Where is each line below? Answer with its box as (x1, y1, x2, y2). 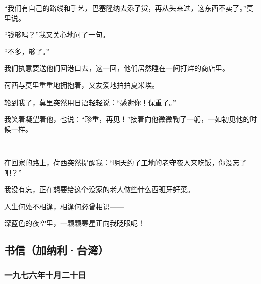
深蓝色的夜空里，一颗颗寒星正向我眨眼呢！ (4, 218, 145, 228)
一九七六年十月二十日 (4, 268, 86, 281)
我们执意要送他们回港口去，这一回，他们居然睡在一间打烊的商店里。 (4, 63, 229, 73)
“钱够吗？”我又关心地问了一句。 (4, 29, 110, 40)
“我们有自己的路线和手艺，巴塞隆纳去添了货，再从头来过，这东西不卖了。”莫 (4, 3, 254, 13)
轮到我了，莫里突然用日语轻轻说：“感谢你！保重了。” (4, 97, 177, 107)
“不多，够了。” (4, 46, 50, 56)
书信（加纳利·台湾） (4, 242, 109, 258)
